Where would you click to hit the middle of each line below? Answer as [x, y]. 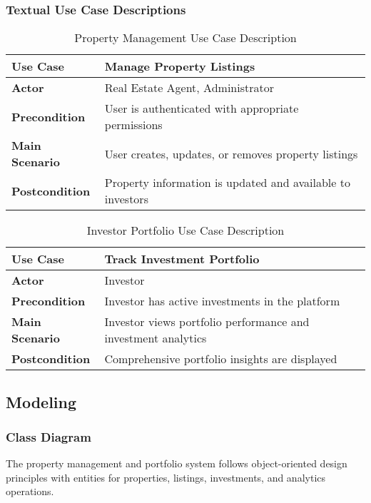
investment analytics [156, 338]
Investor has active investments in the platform [222, 301]
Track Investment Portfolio [182, 259]
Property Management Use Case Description [185, 38]
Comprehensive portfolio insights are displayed [221, 359]
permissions [133, 125]
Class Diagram [49, 436]
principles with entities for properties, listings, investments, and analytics [166, 477]
